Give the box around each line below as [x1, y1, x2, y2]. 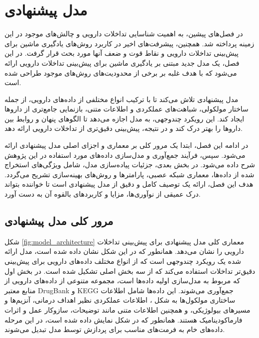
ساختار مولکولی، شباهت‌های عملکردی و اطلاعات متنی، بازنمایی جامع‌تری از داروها [4, 104, 249, 114]
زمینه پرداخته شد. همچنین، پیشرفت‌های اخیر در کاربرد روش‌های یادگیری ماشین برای [4, 38, 255, 48]
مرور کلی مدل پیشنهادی [4, 213, 114, 228]
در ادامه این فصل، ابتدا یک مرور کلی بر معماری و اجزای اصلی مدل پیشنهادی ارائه [4, 140, 249, 150]
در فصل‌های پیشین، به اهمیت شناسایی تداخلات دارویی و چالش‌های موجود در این [4, 28, 243, 39]
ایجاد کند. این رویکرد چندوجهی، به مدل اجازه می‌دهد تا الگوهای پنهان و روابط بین [4, 113, 245, 123]
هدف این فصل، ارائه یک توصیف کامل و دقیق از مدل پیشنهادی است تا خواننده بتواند [4, 179, 254, 189]
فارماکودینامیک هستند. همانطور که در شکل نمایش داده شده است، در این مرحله [4, 314, 243, 325]
